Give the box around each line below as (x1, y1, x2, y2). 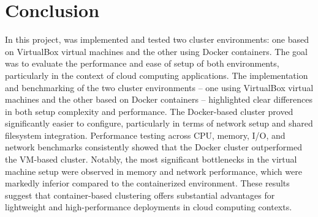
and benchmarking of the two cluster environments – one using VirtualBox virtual (5, 81, 314, 94)
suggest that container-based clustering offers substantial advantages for (5, 188, 275, 201)
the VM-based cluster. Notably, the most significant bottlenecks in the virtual (5, 153, 297, 166)
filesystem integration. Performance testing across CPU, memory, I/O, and (5, 128, 286, 141)
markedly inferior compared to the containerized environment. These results (5, 177, 290, 189)
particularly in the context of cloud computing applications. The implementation (5, 68, 308, 81)
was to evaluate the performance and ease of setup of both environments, (5, 57, 279, 70)
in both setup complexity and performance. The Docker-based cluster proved (5, 105, 293, 117)
